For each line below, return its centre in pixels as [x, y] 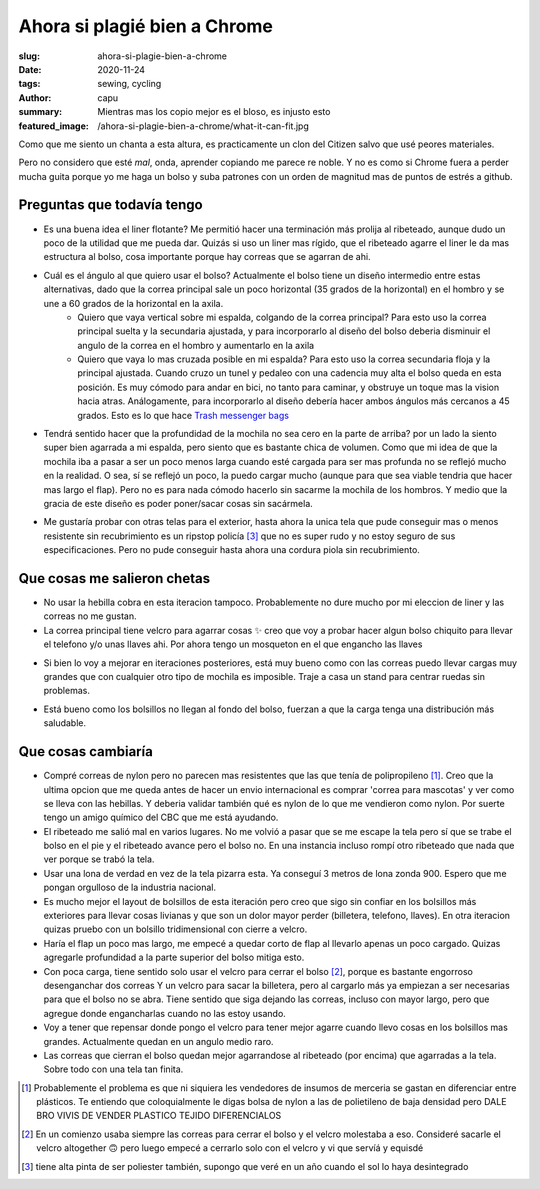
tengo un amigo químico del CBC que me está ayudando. [161, 817]
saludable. [65, 723]
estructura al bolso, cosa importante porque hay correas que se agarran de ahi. [207, 257]
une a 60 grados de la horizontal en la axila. [133, 303]
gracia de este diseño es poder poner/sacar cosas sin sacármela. [178, 503]
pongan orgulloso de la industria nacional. [130, 887]
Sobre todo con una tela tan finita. [113, 1069]
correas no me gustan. [90, 616]
